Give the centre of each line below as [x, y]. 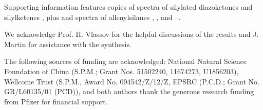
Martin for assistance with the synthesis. [68, 44]
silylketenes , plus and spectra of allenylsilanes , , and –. [92, 17]
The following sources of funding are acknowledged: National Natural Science [126, 61]
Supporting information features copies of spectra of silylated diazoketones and [128, 7]
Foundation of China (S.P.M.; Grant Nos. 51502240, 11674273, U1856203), [121, 71]
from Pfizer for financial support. [56, 101]
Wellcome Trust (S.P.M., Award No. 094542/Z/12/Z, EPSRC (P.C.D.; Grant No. [132, 81]
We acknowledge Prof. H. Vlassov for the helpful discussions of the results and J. [131, 34]
